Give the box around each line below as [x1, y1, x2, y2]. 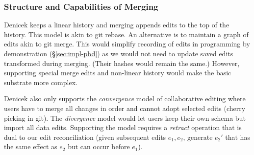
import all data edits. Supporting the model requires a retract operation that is [4, 122, 242, 133]
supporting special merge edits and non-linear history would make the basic [4, 67, 231, 78]
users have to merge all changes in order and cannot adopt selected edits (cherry [4, 103, 246, 113]
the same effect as [4, 141, 57, 152]
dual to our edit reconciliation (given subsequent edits [4, 132, 166, 142]
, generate [183, 132, 213, 142]
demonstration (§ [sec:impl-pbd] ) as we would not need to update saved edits [4, 48, 233, 58]
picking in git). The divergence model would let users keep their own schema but [4, 112, 246, 123]
